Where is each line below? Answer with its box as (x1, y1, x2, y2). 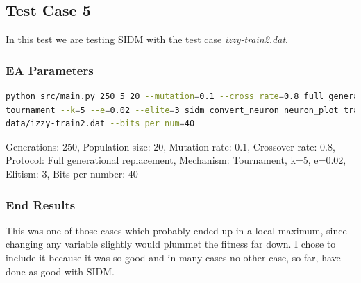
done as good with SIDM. (6, 264, 115, 278)
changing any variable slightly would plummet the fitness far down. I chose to (6, 237, 336, 251)
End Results (6, 196, 76, 213)
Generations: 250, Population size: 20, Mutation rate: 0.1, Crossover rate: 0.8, (6, 139, 335, 153)
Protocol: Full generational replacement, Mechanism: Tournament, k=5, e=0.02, (6, 153, 346, 167)
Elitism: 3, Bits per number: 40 (6, 166, 138, 180)
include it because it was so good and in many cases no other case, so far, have (6, 250, 341, 264)
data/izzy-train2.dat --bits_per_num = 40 (6, 119, 195, 129)
